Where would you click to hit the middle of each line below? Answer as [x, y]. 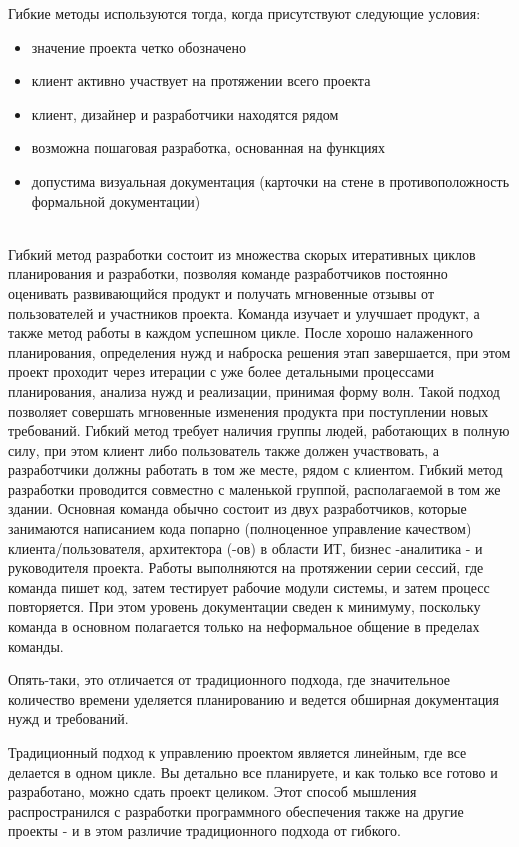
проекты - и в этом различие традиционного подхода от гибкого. [205, 830]
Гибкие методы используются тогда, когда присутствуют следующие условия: [244, 13]
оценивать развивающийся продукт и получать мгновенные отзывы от [221, 292]
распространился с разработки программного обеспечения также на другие [236, 810]
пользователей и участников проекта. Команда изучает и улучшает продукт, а [244, 312]
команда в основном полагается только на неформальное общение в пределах [244, 626]
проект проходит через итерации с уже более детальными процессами [221, 371]
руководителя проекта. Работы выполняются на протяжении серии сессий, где [246, 567]
